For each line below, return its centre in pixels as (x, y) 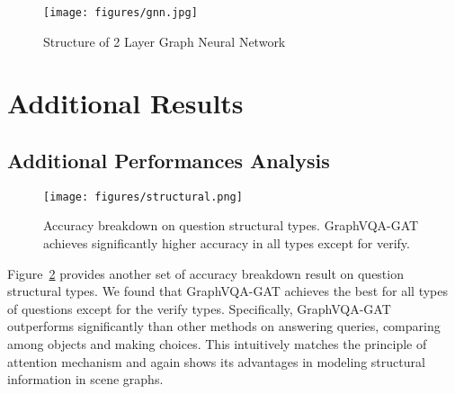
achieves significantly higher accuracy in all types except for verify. (227, 243)
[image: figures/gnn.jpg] (120, 13)
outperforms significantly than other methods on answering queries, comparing (224, 326)
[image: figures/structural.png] (143, 197)
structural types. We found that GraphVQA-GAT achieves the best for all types (227, 291)
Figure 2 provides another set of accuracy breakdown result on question (205, 273)
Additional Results (125, 103)
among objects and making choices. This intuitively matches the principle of (217, 344)
